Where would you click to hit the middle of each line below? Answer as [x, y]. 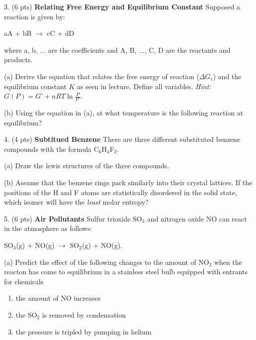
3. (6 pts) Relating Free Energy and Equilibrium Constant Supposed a [122, 6]
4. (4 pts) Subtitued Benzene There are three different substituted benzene [122, 139]
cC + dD [61, 33]
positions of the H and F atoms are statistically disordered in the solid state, [121, 192]
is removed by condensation [84, 314]
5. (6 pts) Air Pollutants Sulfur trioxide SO [73, 218]
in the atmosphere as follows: [48, 228]
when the [228, 262]
